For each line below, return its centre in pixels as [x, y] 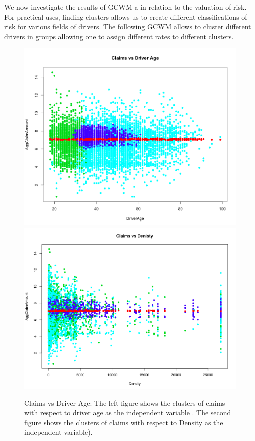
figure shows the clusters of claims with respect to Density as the [124, 422]
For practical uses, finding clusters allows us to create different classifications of [126, 16]
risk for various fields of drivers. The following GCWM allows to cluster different [128, 26]
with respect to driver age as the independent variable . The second [128, 413]
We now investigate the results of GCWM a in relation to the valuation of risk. [125, 7]
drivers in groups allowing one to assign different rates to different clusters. [119, 36]
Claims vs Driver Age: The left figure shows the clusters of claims [125, 403]
